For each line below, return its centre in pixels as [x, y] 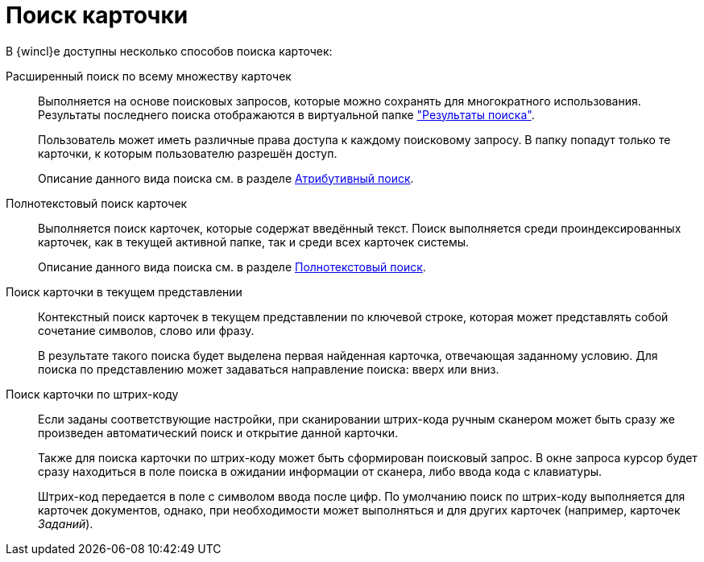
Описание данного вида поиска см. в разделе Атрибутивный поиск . [226, 178]
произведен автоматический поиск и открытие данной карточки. [218, 432]
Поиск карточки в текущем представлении [124, 291]
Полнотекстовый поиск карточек [97, 203]
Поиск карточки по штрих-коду [92, 394]
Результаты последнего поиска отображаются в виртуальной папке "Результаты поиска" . [286, 114]
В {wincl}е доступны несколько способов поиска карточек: [169, 51]
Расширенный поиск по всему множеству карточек [149, 76]
